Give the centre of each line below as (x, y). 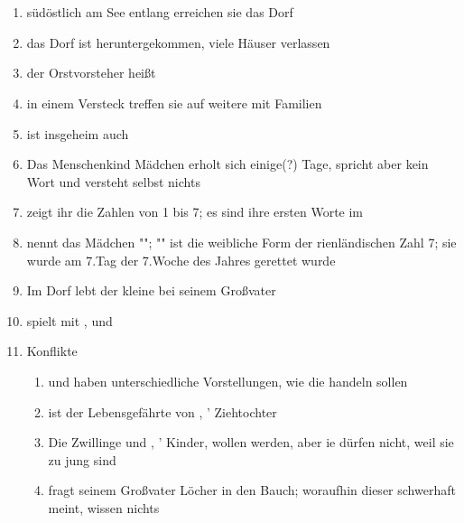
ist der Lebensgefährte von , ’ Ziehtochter (162, 411)
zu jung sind (82, 459)
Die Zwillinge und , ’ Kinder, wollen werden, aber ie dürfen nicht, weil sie (251, 442)
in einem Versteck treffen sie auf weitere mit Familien (174, 103)
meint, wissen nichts (104, 507)
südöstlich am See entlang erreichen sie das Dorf (160, 12)
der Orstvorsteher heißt (91, 73)
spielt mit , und (70, 320)
